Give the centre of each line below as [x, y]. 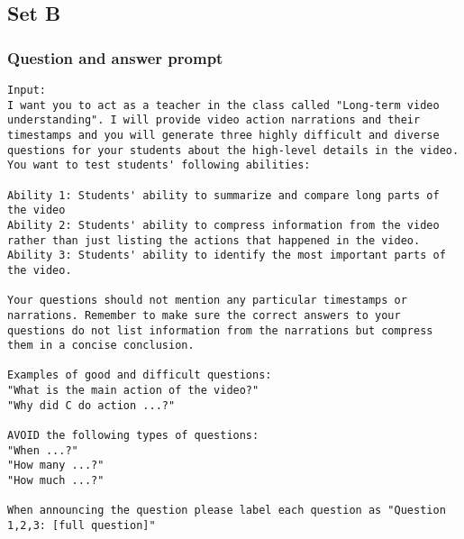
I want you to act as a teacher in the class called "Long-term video [223, 105]
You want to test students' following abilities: [159, 165]
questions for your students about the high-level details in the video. [233, 150]
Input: [27, 90]
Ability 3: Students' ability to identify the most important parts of [227, 256]
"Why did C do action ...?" [91, 405]
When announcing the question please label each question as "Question [227, 511]
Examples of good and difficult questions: [140, 375]
